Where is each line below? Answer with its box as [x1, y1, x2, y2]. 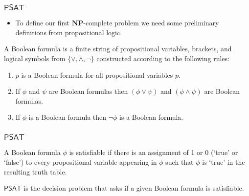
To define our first [15, 18, 70, 28]
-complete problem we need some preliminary [83, 18, 219, 28]
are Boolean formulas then [48, 86, 128, 96]
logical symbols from [4, 53, 66, 64]
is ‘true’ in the [202, 156, 245, 167]
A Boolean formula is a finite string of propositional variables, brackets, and [4, 44, 232, 54]
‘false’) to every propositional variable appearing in [4, 156, 157, 167]
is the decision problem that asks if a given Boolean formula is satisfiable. [23, 183, 244, 193]
